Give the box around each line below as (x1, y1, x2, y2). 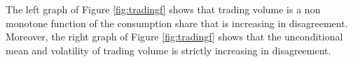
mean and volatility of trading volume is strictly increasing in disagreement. (6, 42, 331, 57)
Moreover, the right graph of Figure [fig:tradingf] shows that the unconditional (6, 29, 343, 44)
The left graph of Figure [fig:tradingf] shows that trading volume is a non (6, 2, 321, 16)
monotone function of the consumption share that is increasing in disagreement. (6, 15, 348, 30)
